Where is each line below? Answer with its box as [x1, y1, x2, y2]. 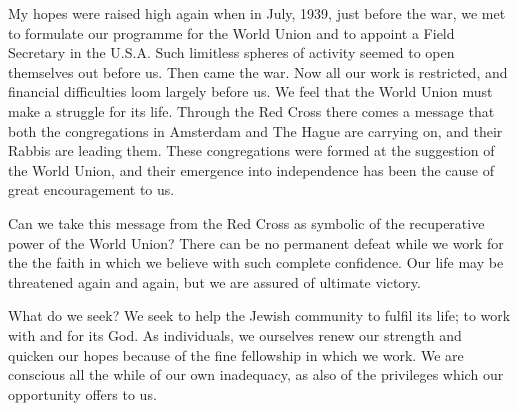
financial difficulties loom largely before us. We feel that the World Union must [8, 81, 493, 102]
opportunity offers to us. [8, 383, 157, 404]
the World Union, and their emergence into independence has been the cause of [8, 159, 494, 180]
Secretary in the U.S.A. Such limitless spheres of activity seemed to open [8, 42, 455, 63]
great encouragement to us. [8, 179, 175, 200]
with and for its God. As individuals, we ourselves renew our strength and [8, 324, 462, 345]
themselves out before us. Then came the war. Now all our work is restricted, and [8, 61, 508, 82]
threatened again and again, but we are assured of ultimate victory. [8, 271, 421, 292]
